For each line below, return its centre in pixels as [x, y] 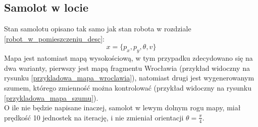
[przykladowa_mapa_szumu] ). [51, 97]
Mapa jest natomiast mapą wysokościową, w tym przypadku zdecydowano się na [128, 58]
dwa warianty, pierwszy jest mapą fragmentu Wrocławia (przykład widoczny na [127, 68]
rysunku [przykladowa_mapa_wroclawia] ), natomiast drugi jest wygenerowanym [129, 78]
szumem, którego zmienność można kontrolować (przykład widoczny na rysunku [128, 87]
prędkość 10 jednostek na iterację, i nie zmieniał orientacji [94, 117]
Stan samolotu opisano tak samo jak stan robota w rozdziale [98, 29]
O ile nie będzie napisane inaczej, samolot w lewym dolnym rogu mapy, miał [122, 108]
